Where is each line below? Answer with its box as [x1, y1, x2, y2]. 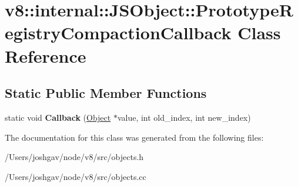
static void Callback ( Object [5, 111, 111, 123]
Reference [5, 43, 86, 67]
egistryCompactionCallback [5, 21, 232, 45]
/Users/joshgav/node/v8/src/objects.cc [5, 170, 146, 182]
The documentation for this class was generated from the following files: [5, 131, 264, 143]
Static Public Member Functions [5, 84, 207, 102]
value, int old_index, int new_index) [117, 111, 251, 123]
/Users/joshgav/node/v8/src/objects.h [5, 151, 144, 163]
